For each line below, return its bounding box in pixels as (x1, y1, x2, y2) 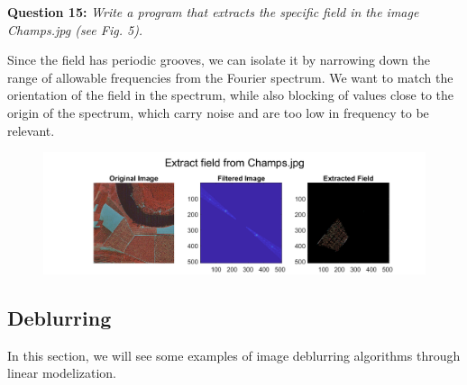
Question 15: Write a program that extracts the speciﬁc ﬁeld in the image (7, 3, 419, 21)
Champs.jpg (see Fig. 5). (7, 20, 143, 39)
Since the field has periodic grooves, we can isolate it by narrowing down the (7, 50, 430, 69)
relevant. (7, 121, 55, 139)
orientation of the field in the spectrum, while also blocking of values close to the (7, 85, 454, 104)
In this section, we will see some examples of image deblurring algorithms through (7, 345, 461, 364)
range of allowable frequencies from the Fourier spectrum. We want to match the (7, 67, 453, 86)
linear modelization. (7, 363, 117, 382)
